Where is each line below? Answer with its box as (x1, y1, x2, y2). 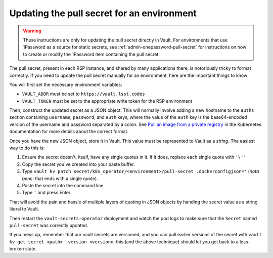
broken (9, 246, 24, 252)
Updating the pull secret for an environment (9, 8, 197, 19)
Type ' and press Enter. (22, 190, 72, 196)
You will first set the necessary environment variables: (9, 81, 122, 88)
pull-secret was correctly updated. (9, 222, 88, 228)
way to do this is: (9, 145, 45, 151)
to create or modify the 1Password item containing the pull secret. (23, 51, 160, 57)
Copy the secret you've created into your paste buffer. (22, 161, 135, 167)
